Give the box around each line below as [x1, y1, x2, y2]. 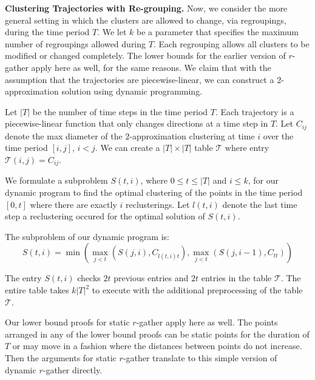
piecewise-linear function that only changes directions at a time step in [5, 117, 268, 130]
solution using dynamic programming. [61, 85, 203, 98]
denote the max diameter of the [5, 129, 123, 142]
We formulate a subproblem [5, 174, 108, 187]
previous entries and [113, 272, 189, 284]
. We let [97, 25, 127, 38]
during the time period [5, 25, 90, 38]
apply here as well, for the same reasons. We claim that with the [31, 61, 271, 73]
